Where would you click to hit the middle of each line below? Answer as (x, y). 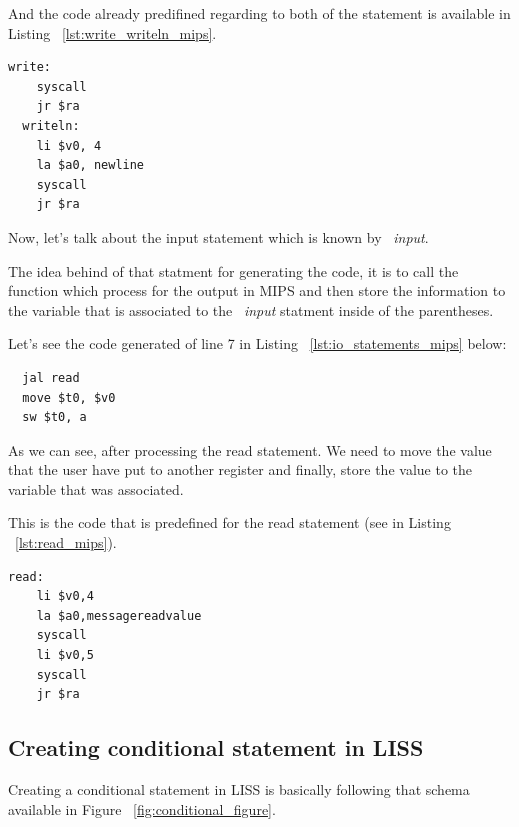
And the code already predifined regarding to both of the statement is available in (259, 13)
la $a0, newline (90, 165)
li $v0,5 (65, 655)
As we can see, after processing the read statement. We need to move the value (250, 449)
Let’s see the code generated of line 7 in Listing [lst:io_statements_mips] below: (257, 343)
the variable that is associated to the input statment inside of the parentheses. (251, 309)
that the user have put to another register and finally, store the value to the (240, 469)
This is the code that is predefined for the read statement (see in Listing (229, 522)
